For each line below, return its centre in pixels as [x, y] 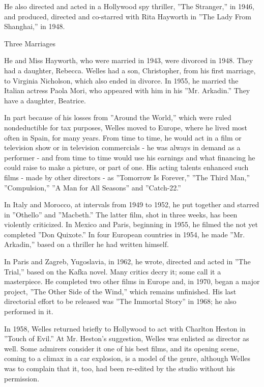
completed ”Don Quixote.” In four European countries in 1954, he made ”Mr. [125, 234]
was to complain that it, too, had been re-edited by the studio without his [120, 368]
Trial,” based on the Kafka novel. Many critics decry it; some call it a [113, 271]
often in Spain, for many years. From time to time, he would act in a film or [123, 137]
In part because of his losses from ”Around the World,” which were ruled [118, 117]
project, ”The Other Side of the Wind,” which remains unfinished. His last [120, 291]
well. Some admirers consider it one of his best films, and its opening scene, [122, 348]
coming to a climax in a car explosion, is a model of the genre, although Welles [127, 358]
